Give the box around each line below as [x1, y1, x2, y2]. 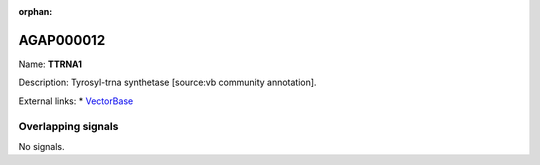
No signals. [18, 140, 65, 152]
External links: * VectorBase [18, 95, 134, 107]
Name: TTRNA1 [18, 58, 83, 70]
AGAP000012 [18, 31, 106, 49]
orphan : [18, 6, 53, 17]
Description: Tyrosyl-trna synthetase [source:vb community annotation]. [18, 76, 317, 89]
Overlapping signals [18, 120, 119, 134]
